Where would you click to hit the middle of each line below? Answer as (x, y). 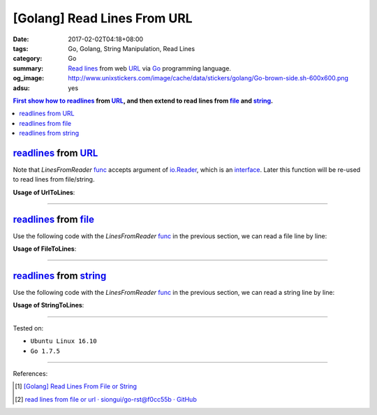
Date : (21, 39)
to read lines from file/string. (54, 180)
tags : (21, 48)
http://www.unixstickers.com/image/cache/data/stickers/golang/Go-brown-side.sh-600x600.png (208, 78)
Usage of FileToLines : (45, 249)
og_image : (29, 78)
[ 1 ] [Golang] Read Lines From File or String (76, 386)
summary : (28, 68)
